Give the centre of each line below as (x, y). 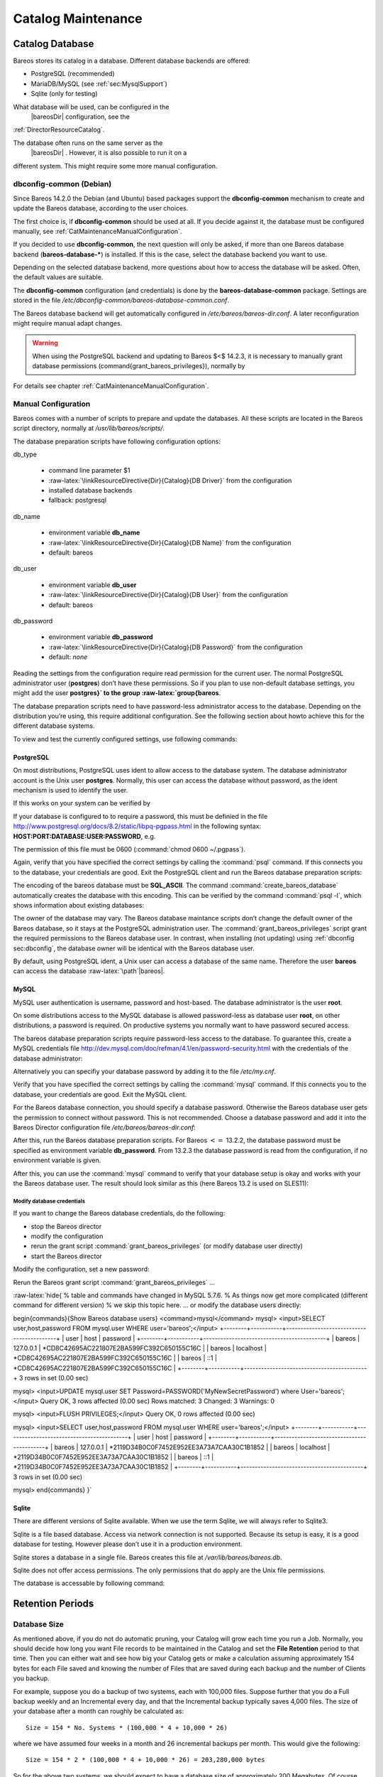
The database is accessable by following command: (89, 1583)
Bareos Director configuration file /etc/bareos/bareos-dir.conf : (105, 1127)
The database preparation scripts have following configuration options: (117, 441)
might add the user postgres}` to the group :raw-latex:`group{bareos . (117, 693)
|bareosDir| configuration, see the (81, 117)
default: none (68, 657)
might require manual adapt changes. (68, 323)
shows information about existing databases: (79, 905)
